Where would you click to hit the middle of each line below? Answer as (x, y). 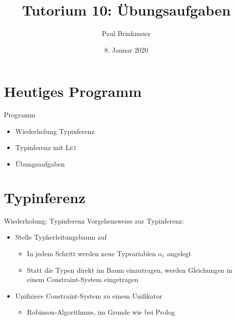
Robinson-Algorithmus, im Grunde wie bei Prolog (101, 312)
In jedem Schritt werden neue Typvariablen (91, 253)
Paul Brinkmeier (126, 33)
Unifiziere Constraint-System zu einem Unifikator (89, 295)
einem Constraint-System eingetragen (83, 279)
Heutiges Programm (73, 91)
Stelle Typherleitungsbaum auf (61, 237)
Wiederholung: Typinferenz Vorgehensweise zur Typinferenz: (94, 220)
